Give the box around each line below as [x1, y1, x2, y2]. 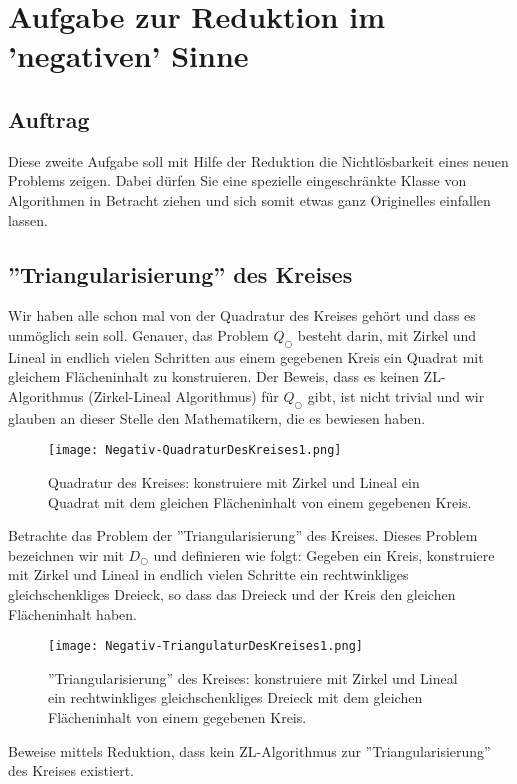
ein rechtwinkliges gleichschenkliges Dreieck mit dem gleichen [48, 687, 423, 708]
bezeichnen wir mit [8, 544, 124, 565]
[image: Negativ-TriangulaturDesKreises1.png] [48, 639, 363, 654]
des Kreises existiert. [8, 760, 134, 781]
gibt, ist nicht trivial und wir [307, 385, 485, 406]
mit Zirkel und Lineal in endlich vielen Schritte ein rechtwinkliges [8, 564, 409, 585]
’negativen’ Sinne [8, 35, 249, 76]
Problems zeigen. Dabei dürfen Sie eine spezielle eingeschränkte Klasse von [8, 170, 467, 191]
